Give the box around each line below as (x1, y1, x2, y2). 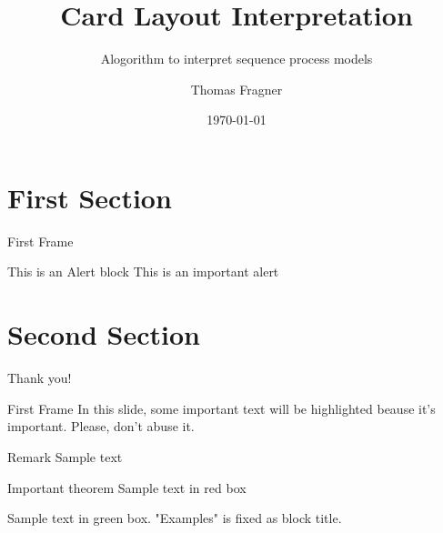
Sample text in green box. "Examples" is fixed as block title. (7, 508, 342, 528)
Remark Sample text (7, 447, 123, 466)
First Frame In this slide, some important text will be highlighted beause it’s (7, 398, 436, 417)
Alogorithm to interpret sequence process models (100, 49, 373, 68)
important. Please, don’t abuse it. (7, 417, 195, 436)
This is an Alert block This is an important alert (7, 262, 279, 281)
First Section (7, 178, 172, 216)
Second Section (7, 316, 200, 353)
